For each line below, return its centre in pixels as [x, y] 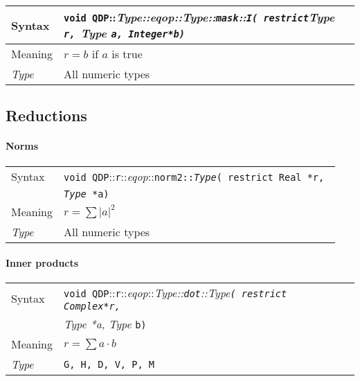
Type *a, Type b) [105, 324]
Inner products [42, 263]
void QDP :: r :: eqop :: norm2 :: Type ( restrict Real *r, [194, 176]
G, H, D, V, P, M [109, 364]
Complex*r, [92, 307]
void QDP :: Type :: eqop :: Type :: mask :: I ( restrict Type [199, 17]
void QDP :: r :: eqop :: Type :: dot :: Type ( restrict [175, 293]
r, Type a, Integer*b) [124, 33]
